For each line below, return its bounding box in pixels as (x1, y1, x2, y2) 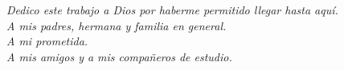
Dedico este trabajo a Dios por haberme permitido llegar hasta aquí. (6, 2, 338, 18)
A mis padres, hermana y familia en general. (6, 17, 227, 33)
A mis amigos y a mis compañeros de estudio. (6, 48, 232, 64)
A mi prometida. (6, 33, 88, 49)
